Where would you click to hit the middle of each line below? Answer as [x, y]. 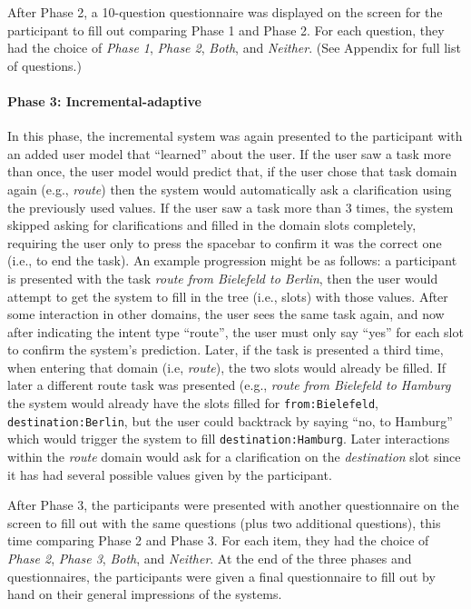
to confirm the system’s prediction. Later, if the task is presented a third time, [226, 349]
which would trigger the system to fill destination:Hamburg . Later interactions [229, 439]
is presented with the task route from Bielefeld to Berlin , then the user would [223, 278]
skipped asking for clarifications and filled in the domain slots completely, [212, 225]
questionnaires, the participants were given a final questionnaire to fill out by [221, 576]
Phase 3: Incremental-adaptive [104, 100]
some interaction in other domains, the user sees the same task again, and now [226, 314]
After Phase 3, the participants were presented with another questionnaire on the [233, 505]
